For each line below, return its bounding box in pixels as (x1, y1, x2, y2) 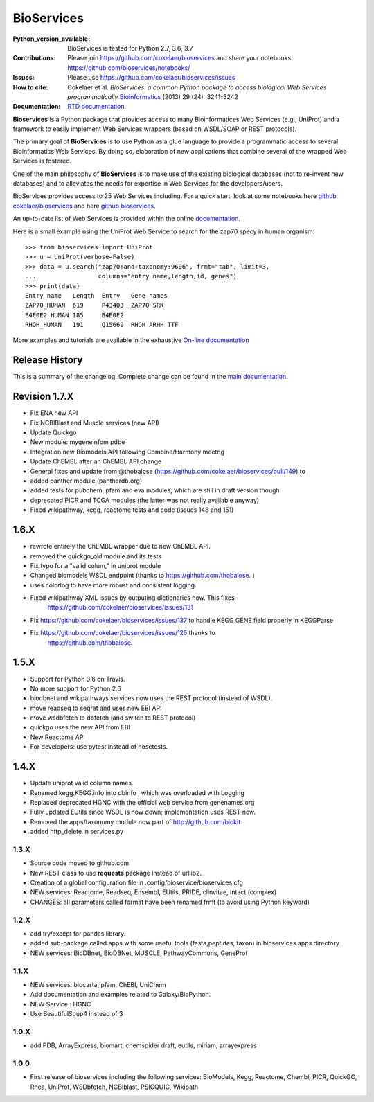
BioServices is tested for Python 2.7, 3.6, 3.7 (67, 44, 193, 52)
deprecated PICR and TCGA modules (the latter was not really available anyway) (30, 496, 260, 504)
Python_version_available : (12, 35, 90, 43)
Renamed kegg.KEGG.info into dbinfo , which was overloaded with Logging (30, 788, 245, 797)
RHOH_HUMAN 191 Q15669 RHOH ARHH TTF (25, 321, 179, 329)
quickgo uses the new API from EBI (30, 723, 131, 731)
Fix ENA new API (30, 409, 78, 417)
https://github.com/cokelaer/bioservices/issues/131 (47, 603, 194, 612)
